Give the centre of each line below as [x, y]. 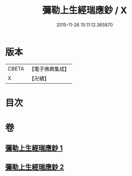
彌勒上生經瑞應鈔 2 [35, 167]
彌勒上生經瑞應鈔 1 [34, 148]
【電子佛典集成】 [49, 69]
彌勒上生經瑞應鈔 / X [85, 10]
